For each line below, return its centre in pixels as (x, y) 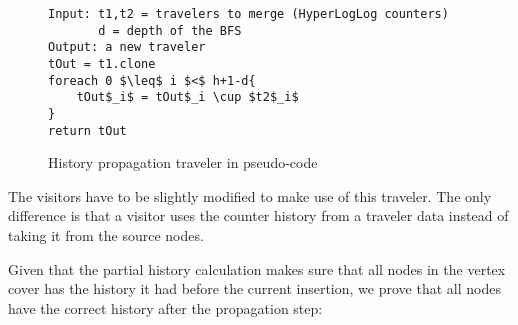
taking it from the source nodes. (106, 235)
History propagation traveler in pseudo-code (183, 162)
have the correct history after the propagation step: (165, 307)
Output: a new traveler (127, 47)
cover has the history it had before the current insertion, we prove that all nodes (254, 288)
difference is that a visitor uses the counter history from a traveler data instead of (258, 215)
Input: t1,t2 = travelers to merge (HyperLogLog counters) (248, 14)
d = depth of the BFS (170, 30)
